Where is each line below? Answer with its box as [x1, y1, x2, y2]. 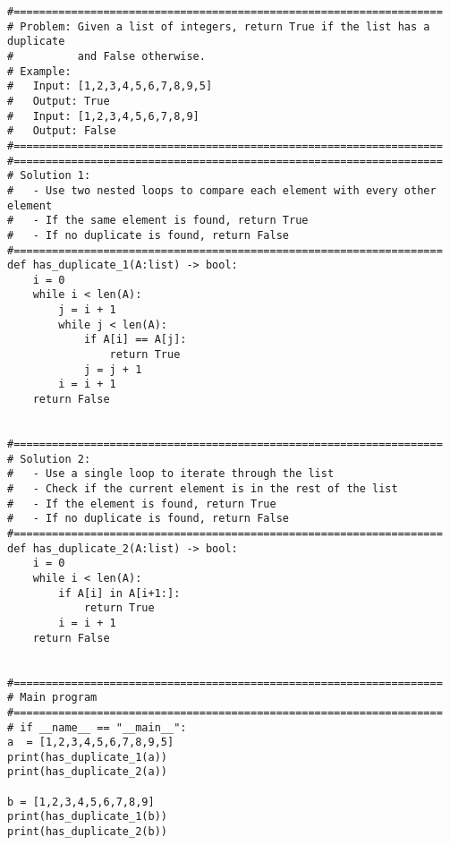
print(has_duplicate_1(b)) [7, 810, 167, 824]
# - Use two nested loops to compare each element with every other [7, 184, 437, 197]
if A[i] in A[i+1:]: [58, 586, 181, 600]
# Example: [7, 64, 72, 78]
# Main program [7, 691, 98, 704]
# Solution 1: [7, 169, 91, 183]
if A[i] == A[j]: [83, 333, 187, 346]
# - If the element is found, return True [7, 497, 276, 510]
